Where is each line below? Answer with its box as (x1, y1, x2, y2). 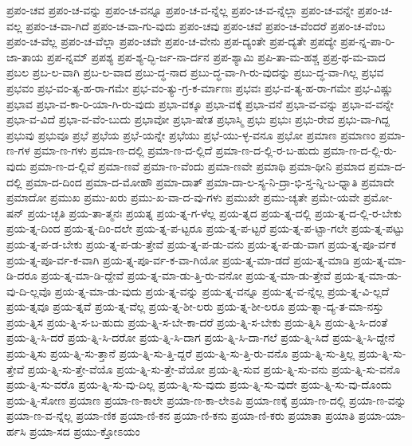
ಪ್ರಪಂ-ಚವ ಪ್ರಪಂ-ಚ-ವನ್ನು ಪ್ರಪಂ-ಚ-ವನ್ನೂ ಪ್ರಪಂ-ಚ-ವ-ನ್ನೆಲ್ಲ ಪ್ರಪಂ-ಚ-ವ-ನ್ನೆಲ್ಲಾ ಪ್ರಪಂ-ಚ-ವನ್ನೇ (6, 2, 355, 18)
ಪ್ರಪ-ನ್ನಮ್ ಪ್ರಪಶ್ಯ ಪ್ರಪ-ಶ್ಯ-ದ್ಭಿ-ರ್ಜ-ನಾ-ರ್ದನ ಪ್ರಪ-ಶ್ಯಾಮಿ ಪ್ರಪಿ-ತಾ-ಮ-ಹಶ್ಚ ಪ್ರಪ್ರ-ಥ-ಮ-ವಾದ (47, 48, 386, 65)
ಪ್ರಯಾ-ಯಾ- (358, 407, 406, 424)
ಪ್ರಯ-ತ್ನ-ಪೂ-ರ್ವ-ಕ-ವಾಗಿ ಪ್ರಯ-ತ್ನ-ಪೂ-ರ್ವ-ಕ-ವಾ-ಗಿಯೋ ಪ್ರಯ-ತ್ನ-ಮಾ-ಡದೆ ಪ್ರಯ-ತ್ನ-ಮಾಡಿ (6, 251, 350, 268)
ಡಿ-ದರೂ (6, 267, 37, 284)
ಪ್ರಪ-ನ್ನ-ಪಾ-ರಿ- (340, 33, 395, 49)
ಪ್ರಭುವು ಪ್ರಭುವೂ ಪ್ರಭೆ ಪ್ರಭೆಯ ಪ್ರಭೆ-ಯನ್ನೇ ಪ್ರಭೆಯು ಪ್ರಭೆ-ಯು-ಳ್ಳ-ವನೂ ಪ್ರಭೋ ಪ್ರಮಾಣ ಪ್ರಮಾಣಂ (6, 126, 376, 143)
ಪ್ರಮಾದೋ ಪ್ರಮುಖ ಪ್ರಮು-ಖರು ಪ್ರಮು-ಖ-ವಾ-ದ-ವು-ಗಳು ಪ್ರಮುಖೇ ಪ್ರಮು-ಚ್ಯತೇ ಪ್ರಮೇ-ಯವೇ (6, 189, 360, 205)
